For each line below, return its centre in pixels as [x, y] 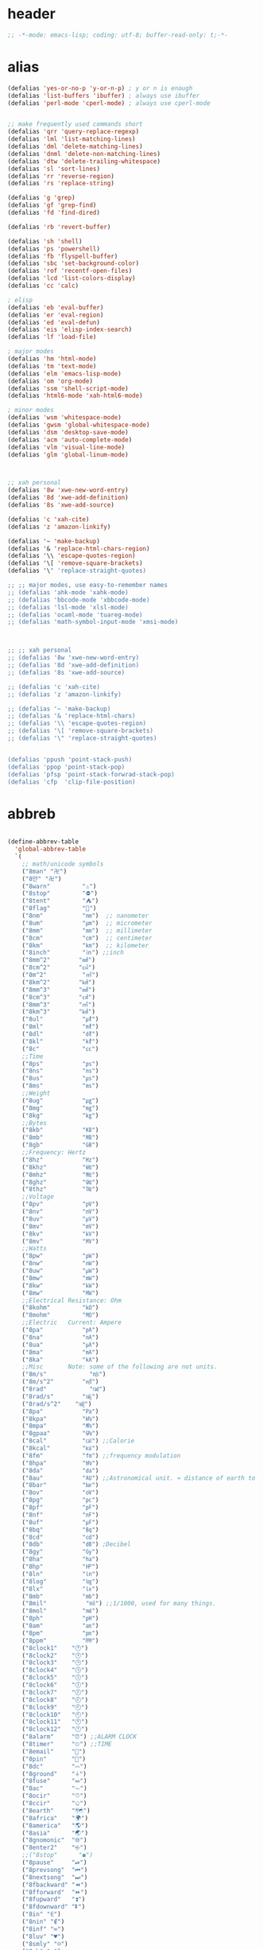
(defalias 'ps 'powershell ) [54, 249]
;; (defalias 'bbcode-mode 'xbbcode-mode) [79, 600]
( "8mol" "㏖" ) [60, 1611]
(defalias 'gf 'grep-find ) [52, 205]
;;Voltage [38, 1197]
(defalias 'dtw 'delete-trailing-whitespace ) [84, 161]
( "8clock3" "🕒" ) [55, 1663]
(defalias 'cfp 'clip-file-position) [72, 782]
